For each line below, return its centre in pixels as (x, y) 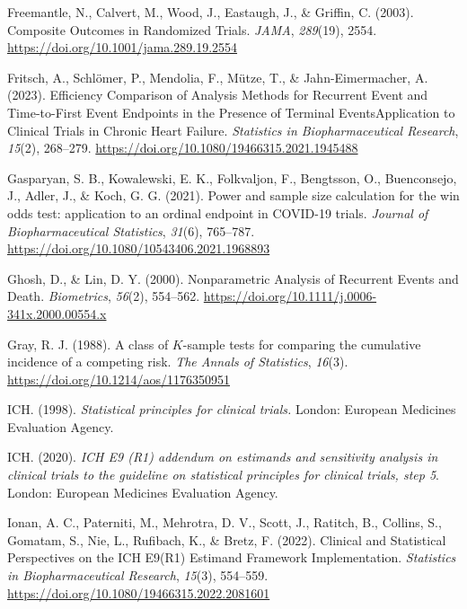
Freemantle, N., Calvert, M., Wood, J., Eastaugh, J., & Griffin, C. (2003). (211, 12)
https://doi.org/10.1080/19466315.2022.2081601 (139, 592)
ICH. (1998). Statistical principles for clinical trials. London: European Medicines (232, 409)
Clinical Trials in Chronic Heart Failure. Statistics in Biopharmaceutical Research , (233, 130)
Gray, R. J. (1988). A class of (88, 344)
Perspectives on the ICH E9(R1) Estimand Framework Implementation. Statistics (232, 557)
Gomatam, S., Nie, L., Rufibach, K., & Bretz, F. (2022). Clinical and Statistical (227, 539)
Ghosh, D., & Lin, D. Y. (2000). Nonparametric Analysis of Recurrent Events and (233, 278)
